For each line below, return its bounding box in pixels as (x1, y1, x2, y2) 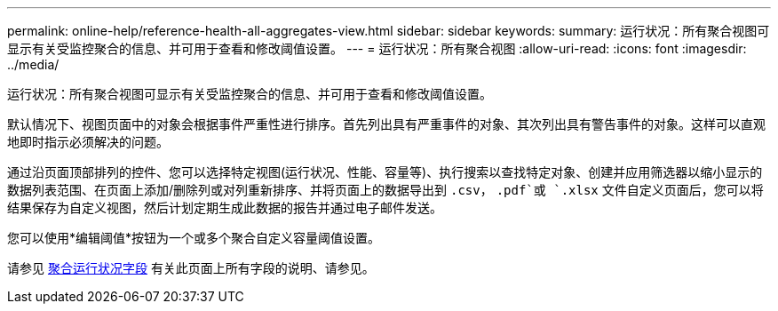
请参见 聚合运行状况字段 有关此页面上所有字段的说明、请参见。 (7, 260, 375, 275)
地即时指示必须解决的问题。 (7, 134, 169, 149)
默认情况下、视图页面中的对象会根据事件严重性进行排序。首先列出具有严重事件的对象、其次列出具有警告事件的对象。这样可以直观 (7, 116, 766, 132)
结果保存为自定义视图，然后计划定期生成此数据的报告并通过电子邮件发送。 (7, 200, 442, 215)
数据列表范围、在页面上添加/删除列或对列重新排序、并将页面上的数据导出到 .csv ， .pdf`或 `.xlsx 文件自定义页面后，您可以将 (7, 182, 764, 197)
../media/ (7, 57, 60, 72)
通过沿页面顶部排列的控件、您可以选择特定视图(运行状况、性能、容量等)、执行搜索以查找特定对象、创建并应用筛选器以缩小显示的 (7, 164, 763, 179)
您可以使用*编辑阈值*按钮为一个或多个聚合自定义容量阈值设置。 (7, 230, 381, 245)
